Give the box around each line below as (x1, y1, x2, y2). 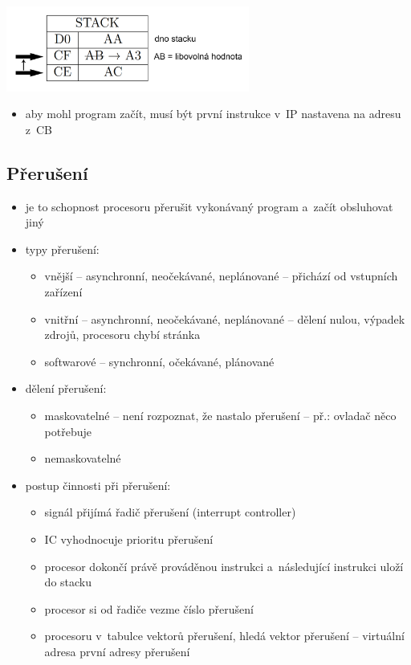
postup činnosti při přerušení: (25, 476, 171, 493)
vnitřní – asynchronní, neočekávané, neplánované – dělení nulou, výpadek (44, 310, 405, 327)
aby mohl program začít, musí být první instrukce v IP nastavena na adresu (25, 105, 401, 122)
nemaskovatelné (44, 450, 121, 467)
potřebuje (44, 422, 92, 439)
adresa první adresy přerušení (44, 643, 190, 659)
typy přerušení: (25, 240, 100, 257)
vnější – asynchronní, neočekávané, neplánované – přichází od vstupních (44, 267, 398, 284)
